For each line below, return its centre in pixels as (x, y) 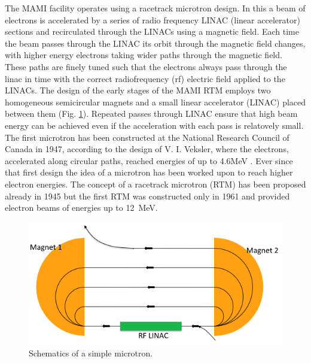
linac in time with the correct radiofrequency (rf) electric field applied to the (145, 78)
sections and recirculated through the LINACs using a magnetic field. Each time (152, 31)
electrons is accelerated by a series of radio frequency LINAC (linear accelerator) (153, 19)
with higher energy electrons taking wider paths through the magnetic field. (144, 55)
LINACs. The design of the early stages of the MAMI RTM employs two (138, 90)
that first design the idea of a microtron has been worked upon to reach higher (149, 172)
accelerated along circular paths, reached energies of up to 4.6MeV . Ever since (149, 160)
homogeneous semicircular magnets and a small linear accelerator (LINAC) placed (155, 102)
